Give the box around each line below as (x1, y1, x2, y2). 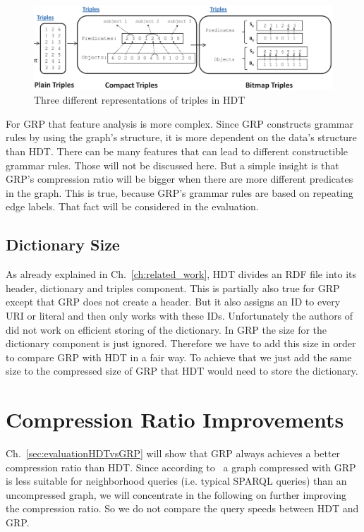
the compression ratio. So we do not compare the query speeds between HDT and (6, 501, 359, 516)
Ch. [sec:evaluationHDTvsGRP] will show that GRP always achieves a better (6, 446, 341, 461)
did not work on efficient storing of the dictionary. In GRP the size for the (6, 322, 327, 337)
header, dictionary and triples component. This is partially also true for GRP (6, 280, 340, 295)
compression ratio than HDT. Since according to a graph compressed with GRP (6, 459, 356, 474)
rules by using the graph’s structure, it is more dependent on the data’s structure (6, 130, 357, 145)
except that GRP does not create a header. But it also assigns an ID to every (6, 294, 341, 309)
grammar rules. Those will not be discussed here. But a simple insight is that (6, 157, 339, 172)
